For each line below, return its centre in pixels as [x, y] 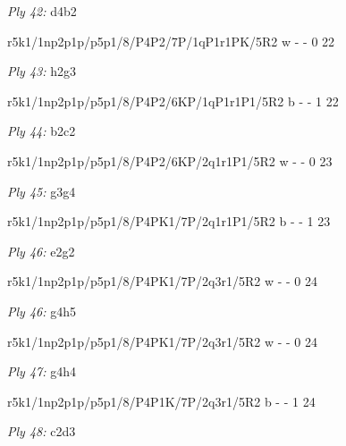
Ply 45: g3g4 [42, 191]
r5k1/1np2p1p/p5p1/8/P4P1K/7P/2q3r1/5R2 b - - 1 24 [161, 401]
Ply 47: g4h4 [42, 371]
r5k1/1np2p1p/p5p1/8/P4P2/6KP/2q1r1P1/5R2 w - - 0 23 [170, 160]
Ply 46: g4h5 [42, 311]
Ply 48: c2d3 [42, 431]
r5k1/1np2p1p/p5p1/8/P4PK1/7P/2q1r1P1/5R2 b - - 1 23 [169, 221]
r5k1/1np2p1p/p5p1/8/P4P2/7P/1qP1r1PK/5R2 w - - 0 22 [171, 41]
